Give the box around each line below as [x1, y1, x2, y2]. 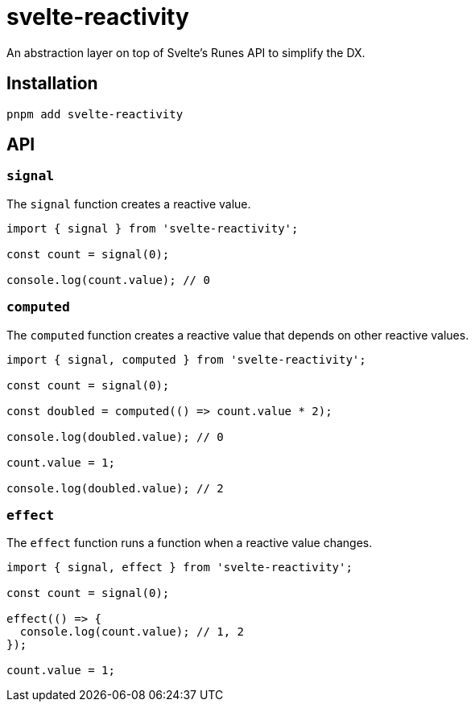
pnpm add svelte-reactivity [6, 107, 184, 121]
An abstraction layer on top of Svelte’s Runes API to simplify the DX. [6, 45, 366, 60]
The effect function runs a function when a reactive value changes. [6, 536, 373, 550]
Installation [6, 73, 98, 94]
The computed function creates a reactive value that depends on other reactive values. [6, 327, 469, 342]
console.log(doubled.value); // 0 [6, 430, 224, 443]
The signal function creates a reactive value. [6, 196, 251, 211]
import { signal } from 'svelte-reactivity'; [6, 221, 299, 235]
